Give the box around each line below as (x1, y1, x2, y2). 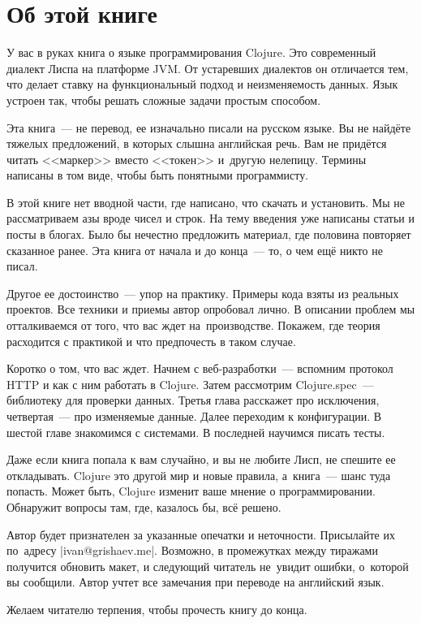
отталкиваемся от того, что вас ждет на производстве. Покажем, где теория (6, 317, 380, 334)
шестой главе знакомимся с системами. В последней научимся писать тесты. (6, 423, 385, 440)
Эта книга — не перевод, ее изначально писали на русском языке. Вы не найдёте (6, 119, 411, 136)
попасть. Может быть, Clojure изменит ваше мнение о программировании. (6, 482, 376, 500)
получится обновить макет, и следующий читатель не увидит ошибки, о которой (6, 557, 409, 574)
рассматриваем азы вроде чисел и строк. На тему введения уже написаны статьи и (6, 210, 415, 227)
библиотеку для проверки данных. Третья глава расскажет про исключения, (6, 392, 380, 409)
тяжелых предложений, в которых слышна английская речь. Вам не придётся (6, 135, 387, 152)
